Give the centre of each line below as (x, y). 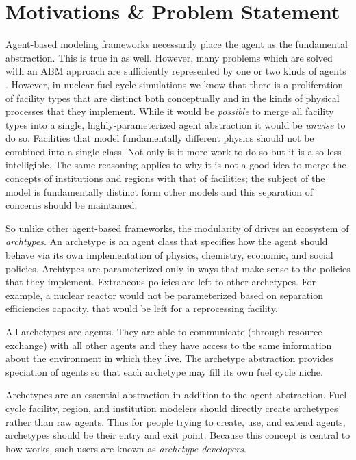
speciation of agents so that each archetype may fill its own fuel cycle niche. (164, 371)
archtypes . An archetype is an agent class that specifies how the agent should (167, 241)
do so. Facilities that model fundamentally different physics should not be (160, 138)
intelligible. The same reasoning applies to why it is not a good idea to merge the (176, 165)
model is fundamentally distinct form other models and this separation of (159, 191)
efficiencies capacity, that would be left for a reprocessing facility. (142, 308)
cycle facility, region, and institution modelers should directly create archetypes (172, 408)
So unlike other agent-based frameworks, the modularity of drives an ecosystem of (177, 228)
